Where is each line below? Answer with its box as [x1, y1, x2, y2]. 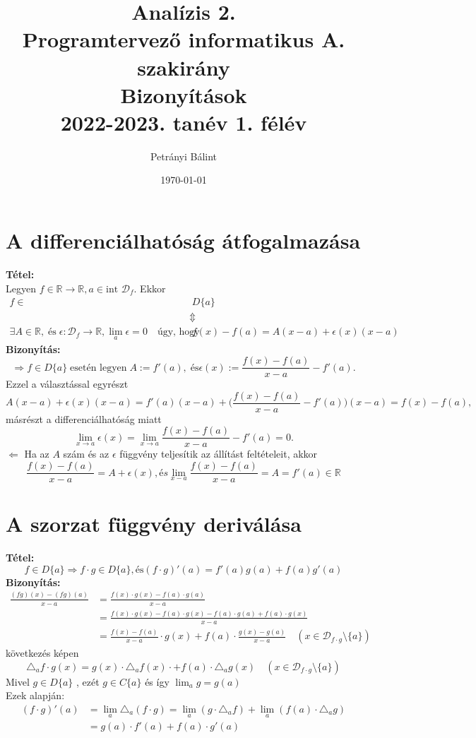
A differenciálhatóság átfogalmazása [6, 226, 361, 255]
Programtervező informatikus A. [22, 25, 345, 54]
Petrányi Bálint [150, 148, 218, 163]
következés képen [6, 645, 79, 660]
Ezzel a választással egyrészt [6, 376, 129, 391]
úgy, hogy [157, 327, 200, 338]
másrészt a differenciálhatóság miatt [6, 411, 162, 426]
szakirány [137, 52, 230, 81]
